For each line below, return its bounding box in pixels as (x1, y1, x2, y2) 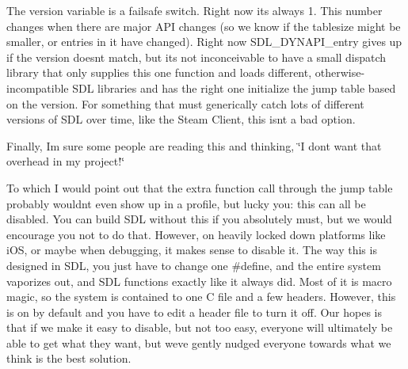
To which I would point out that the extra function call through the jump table (6, 179, 393, 196)
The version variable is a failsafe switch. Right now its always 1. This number (6, 2, 383, 18)
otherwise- (315, 64, 365, 81)
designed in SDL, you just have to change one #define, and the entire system (6, 257, 381, 273)
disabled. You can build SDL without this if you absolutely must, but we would (6, 211, 392, 227)
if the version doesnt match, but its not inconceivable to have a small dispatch (6, 48, 387, 65)
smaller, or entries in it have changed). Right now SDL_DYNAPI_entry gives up (6, 33, 402, 50)
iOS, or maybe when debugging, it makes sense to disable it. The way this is (6, 242, 377, 258)
